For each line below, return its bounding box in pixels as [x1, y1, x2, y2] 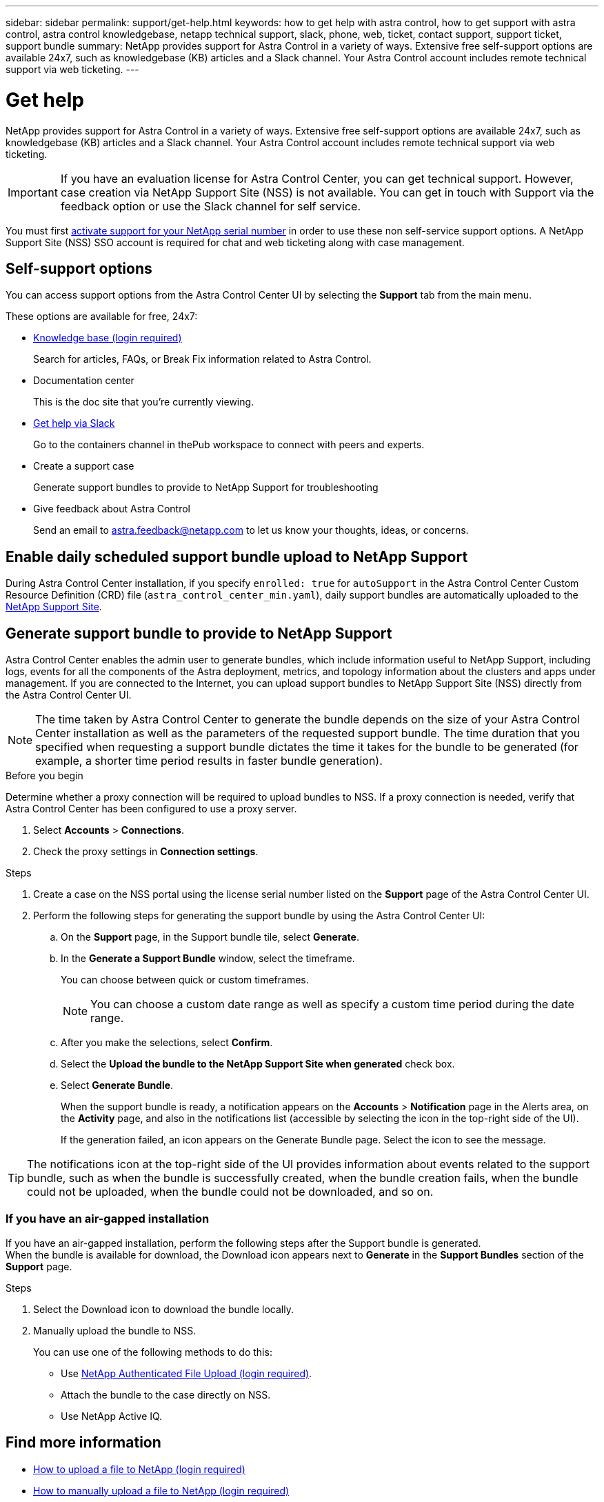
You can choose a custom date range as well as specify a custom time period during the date [90, 997, 574, 1012]
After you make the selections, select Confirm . [61, 1037, 273, 1049]
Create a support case [33, 460, 134, 472]
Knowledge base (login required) [33, 332, 182, 344]
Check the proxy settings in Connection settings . [33, 845, 259, 858]
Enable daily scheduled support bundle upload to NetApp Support [6, 548, 468, 565]
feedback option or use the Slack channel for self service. [60, 199, 361, 213]
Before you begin [6, 770, 83, 782]
